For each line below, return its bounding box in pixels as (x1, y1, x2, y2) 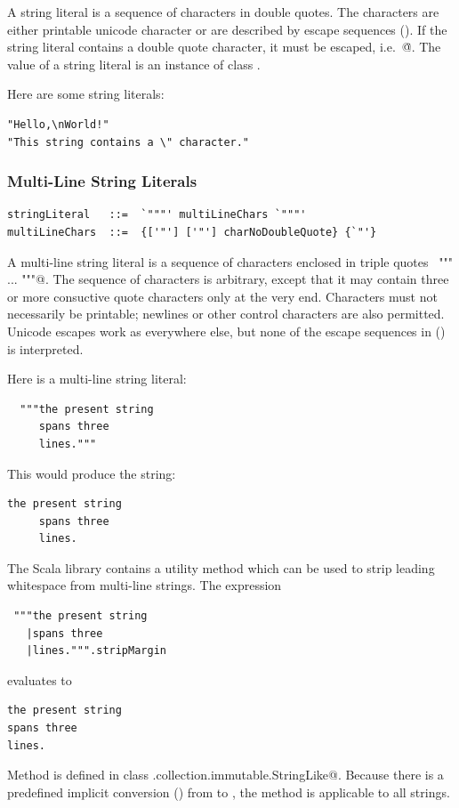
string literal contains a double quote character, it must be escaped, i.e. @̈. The (7, 37, 441, 56)
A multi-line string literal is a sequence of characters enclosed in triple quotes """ (7, 252, 453, 271)
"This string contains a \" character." (7, 135, 250, 149)
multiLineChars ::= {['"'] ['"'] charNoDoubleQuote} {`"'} (7, 225, 377, 238)
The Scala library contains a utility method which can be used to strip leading (7, 558, 435, 577)
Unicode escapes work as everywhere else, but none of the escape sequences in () (7, 321, 446, 340)
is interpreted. (7, 339, 84, 358)
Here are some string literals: (7, 85, 165, 103)
